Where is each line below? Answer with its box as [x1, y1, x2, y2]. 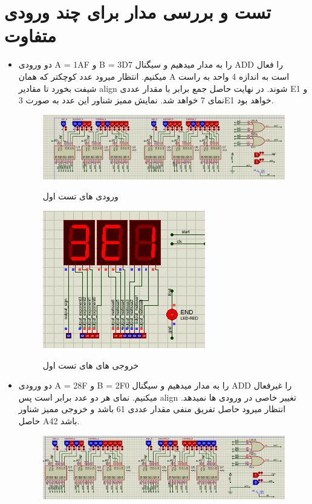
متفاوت [4, 23, 57, 48]
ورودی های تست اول [42, 190, 119, 202]
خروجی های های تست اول [42, 358, 139, 371]
